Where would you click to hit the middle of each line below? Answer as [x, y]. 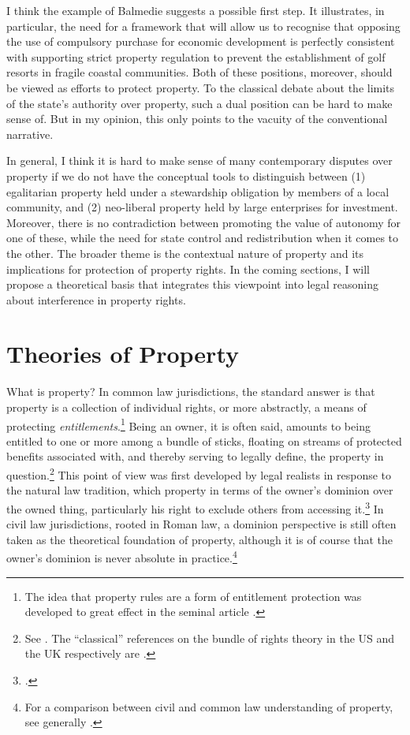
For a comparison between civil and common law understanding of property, [209, 706]
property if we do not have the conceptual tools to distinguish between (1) [186, 175]
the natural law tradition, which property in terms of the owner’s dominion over [200, 490]
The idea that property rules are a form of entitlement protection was [193, 596]
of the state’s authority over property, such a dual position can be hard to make [199, 103]
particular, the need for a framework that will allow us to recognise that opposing [203, 26]
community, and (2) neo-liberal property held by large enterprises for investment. [202, 207]
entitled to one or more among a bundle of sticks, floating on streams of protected [204, 440]
